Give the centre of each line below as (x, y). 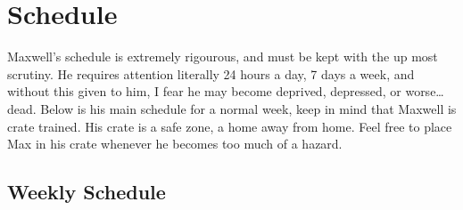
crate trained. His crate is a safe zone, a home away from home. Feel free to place (230, 126)
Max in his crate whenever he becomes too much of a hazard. (175, 144)
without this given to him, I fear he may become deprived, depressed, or (204, 91)
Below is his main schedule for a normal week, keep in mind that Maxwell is (248, 108)
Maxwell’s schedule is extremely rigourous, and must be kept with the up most (223, 57)
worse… (425, 91)
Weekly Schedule (87, 192)
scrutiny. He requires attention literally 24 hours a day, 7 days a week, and (211, 73)
